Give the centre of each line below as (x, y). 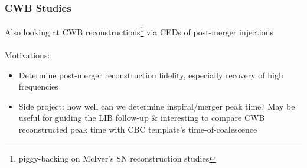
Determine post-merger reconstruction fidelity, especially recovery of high (151, 75)
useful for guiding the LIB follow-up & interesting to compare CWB (142, 118)
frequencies (38, 86)
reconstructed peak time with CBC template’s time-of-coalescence (138, 129)
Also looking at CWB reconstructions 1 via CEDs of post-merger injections (139, 31)
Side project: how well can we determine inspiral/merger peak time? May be (157, 106)
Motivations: (27, 55)
